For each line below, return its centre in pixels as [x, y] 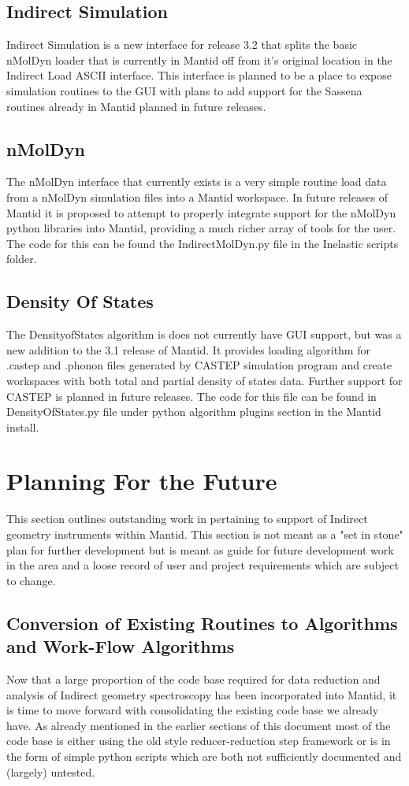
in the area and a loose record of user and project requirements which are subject [203, 565]
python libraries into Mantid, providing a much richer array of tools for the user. [201, 228]
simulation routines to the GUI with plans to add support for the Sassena [184, 90]
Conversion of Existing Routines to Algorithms [202, 623]
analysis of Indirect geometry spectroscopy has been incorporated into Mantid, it [202, 694]
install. [23, 426]
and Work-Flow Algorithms [121, 646]
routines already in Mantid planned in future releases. [136, 106]
